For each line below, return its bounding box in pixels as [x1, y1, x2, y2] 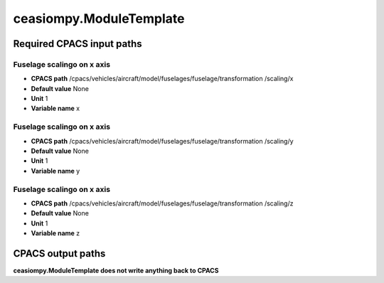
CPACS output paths [13, 247, 106, 260]
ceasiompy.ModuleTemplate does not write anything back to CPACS [13, 267, 219, 275]
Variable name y [31, 166, 80, 175]
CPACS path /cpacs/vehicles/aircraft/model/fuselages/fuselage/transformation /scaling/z [31, 199, 294, 208]
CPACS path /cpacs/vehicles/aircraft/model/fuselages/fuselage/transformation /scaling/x [31, 75, 294, 83]
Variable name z [31, 229, 80, 237]
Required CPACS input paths [13, 38, 142, 50]
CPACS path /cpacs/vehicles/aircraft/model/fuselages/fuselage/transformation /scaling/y [31, 137, 294, 145]
